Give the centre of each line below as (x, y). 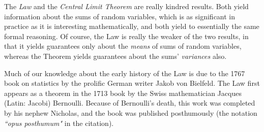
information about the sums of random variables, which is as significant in (120, 16)
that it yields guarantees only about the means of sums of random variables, (123, 46)
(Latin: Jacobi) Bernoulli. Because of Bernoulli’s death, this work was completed (130, 103)
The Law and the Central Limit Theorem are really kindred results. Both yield (126, 6)
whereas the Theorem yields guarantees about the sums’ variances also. (115, 56)
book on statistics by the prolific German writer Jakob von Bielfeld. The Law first (132, 83)
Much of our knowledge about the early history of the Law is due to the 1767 (125, 73)
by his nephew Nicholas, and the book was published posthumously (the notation (131, 112)
